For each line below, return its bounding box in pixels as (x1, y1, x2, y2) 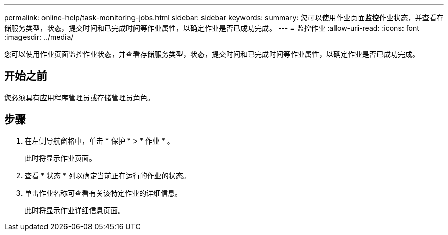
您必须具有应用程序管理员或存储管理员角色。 (4, 92, 154, 102)
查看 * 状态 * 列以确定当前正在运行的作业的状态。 (25, 171, 190, 180)
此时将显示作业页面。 (25, 153, 96, 162)
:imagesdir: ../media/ (4, 33, 74, 41)
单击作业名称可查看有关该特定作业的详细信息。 (25, 188, 182, 197)
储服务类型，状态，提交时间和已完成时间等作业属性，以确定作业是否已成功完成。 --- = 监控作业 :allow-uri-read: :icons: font (4, 24, 419, 32)
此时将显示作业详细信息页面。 (25, 205, 125, 215)
